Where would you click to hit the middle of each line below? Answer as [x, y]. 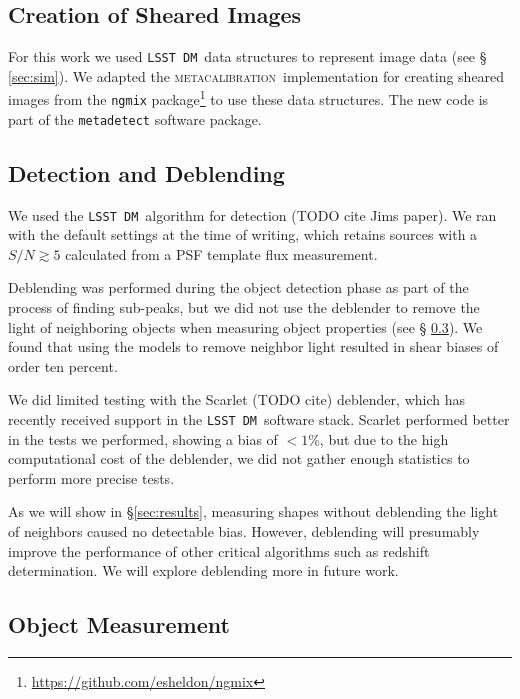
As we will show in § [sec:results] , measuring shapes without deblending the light [253, 511]
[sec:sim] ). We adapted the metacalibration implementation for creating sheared [256, 75]
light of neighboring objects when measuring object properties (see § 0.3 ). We [245, 326]
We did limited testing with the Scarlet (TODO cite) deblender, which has [236, 399]
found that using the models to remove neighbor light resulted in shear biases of [253, 346]
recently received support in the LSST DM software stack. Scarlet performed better [259, 419]
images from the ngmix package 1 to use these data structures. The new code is [248, 98]
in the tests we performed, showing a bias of [143, 438]
